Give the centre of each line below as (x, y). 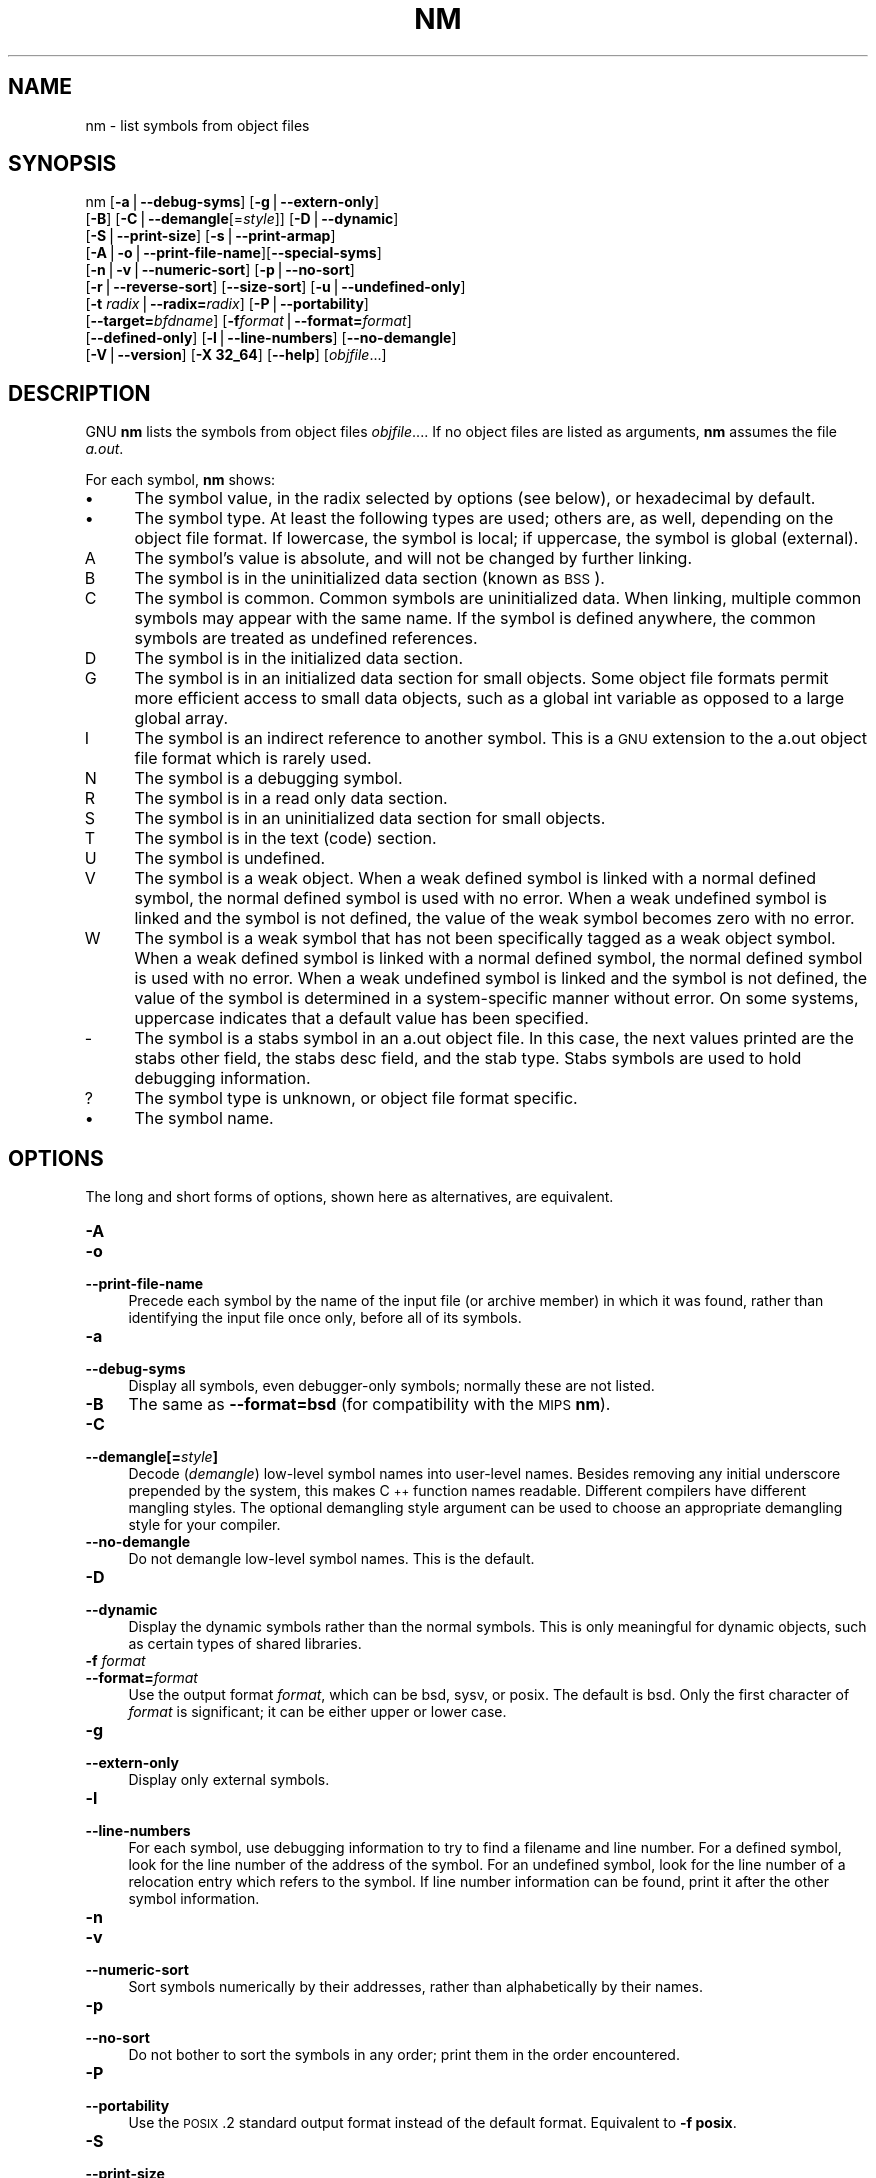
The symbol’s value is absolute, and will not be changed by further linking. (413, 558)
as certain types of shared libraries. (245, 1644)
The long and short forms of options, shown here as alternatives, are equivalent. (349, 1197)
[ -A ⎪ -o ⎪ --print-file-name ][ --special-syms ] (233, 253)
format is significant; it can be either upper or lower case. (317, 1712)
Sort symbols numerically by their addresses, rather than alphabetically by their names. (415, 1987)
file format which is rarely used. (253, 758)
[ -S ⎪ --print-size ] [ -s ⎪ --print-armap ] (210, 236)
